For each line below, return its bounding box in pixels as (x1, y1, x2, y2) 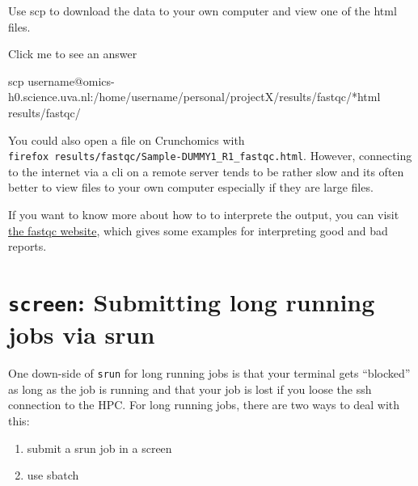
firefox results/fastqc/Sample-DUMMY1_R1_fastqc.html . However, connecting (8, 147, 412, 164)
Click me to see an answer (8, 45, 137, 62)
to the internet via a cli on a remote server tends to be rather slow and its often (8, 163, 404, 180)
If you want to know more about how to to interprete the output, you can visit (8, 206, 399, 222)
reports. (8, 238, 47, 255)
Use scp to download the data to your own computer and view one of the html (8, 2, 397, 19)
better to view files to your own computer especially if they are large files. (8, 179, 374, 196)
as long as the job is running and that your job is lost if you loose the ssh (8, 380, 372, 397)
